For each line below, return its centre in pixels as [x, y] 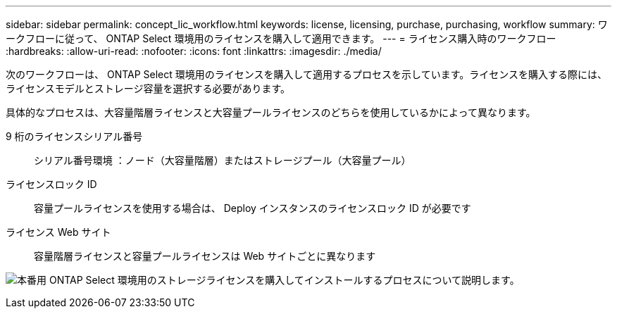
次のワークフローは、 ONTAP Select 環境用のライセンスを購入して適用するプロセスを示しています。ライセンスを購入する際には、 [306, 74]
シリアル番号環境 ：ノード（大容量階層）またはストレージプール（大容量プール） [223, 160]
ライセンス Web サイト [58, 232]
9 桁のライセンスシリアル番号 [74, 136]
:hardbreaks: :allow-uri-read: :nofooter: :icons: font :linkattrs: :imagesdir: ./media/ [194, 51]
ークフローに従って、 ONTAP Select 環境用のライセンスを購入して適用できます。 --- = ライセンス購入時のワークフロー [281, 38]
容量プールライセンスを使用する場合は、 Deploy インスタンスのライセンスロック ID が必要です [253, 208]
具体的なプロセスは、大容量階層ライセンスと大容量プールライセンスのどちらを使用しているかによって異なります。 [271, 112]
